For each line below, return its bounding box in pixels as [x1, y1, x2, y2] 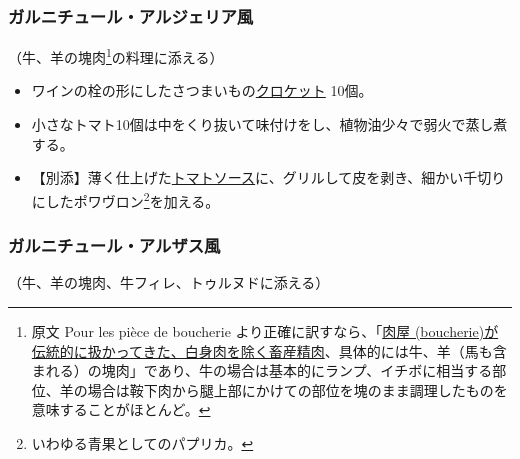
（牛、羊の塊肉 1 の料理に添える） [8, 44, 224, 67]
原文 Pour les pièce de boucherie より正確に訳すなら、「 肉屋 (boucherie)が [31, 320, 499, 341]
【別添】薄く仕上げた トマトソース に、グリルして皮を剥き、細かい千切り [31, 167, 506, 188]
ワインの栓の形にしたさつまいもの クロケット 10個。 [31, 80, 373, 101]
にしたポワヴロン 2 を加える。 [31, 187, 220, 211]
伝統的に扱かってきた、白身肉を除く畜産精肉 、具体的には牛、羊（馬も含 [31, 340, 507, 361]
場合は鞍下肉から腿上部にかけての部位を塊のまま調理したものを [87, 379, 508, 400]
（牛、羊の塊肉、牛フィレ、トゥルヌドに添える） [8, 272, 330, 293]
